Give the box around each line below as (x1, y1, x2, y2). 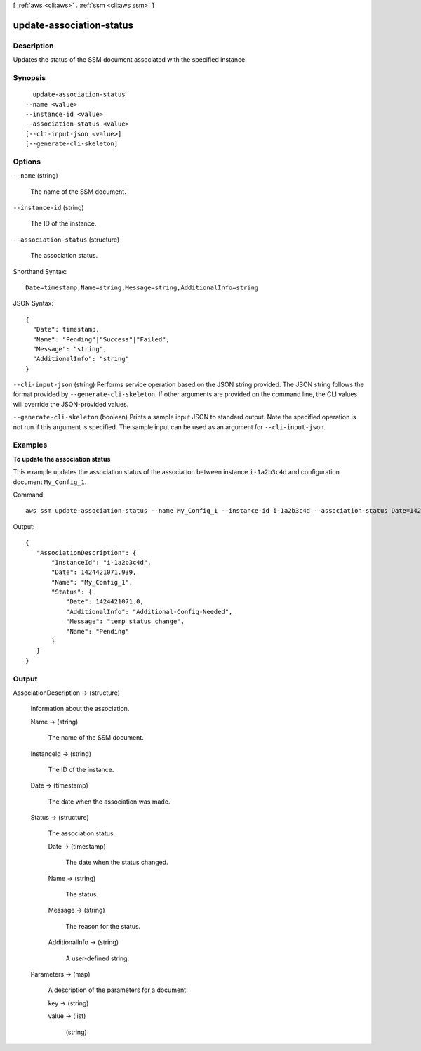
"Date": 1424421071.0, (65, 598, 144, 606)
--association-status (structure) (13, 235, 120, 244)
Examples (13, 440, 48, 450)
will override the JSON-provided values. (13, 400, 129, 408)
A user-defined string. (65, 954, 130, 962)
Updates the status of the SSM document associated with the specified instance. (13, 56, 247, 64)
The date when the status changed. (65, 858, 168, 867)
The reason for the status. (65, 922, 141, 930)
